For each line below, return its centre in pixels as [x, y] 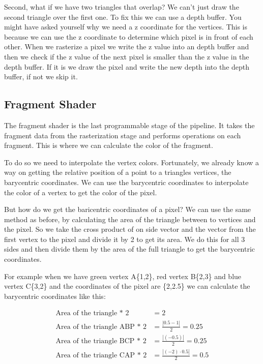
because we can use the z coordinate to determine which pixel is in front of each [129, 36]
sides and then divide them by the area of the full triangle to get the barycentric [130, 249]
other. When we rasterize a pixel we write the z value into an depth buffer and [127, 47]
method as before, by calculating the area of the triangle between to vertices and [130, 219]
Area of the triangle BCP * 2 [101, 341]
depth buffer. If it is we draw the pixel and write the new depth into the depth [127, 66]
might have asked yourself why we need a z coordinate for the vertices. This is [126, 27]
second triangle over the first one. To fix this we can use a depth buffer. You [123, 17]
